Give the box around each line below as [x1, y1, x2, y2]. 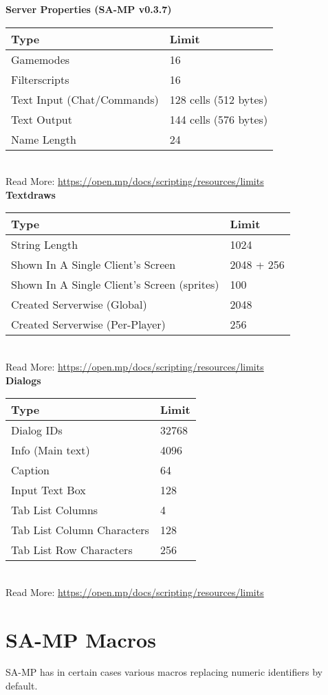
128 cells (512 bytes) [169, 91, 268, 107]
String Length [11, 236, 78, 253]
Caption [11, 462, 50, 478]
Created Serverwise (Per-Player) [11, 316, 166, 333]
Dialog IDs [11, 422, 63, 439]
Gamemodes [11, 51, 70, 67]
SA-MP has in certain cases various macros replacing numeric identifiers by [6, 665, 322, 679]
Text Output [11, 111, 72, 127]
